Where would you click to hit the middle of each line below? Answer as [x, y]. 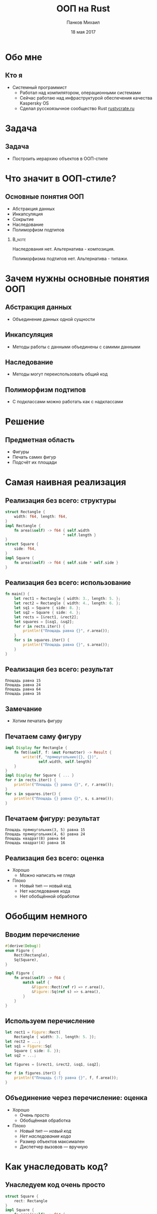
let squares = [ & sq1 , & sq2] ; [44, 622]
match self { [36, 983]
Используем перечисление [50, 1021]
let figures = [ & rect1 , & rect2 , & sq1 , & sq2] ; [53, 1064]
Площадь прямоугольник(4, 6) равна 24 [45, 834]
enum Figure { [20, 950]
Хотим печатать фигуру [37, 721]
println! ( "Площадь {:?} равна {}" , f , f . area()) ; [66, 1078]
